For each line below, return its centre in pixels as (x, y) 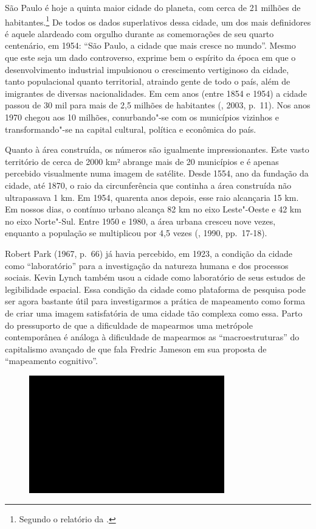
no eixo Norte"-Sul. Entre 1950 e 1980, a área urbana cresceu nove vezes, (140, 221)
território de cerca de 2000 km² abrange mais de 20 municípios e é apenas (142, 161)
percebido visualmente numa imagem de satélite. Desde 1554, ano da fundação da (157, 173)
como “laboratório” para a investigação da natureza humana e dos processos (147, 265)
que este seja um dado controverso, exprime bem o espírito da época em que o (150, 58)
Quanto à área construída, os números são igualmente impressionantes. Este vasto (157, 149)
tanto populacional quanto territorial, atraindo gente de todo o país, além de (148, 81)
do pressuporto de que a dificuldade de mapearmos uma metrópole (129, 325)
